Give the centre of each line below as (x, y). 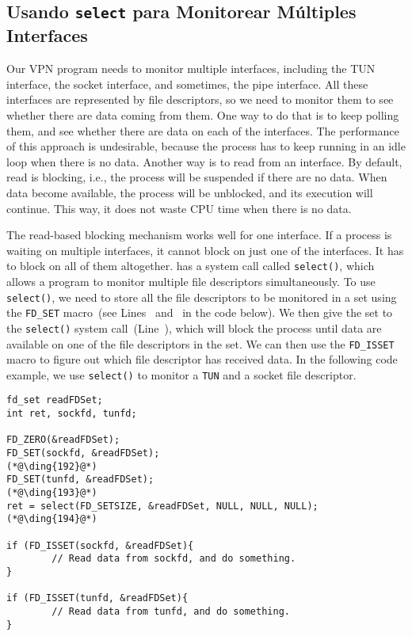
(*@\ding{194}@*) (52, 519)
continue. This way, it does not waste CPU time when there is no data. (179, 208)
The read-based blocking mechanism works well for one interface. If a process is (199, 235)
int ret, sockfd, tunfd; (72, 414)
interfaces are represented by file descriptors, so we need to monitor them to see (200, 99)
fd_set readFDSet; (55, 400)
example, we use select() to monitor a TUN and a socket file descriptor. (181, 374)
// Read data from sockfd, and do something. (174, 559)
